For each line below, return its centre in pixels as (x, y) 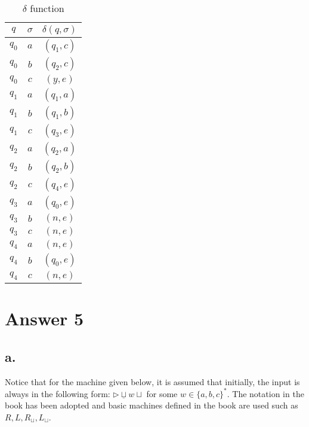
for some (162, 393)
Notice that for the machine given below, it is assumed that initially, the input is (152, 381)
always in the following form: (58, 393)
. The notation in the (265, 393)
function (47, 8)
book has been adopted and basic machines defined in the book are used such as (152, 405)
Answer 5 (44, 318)
